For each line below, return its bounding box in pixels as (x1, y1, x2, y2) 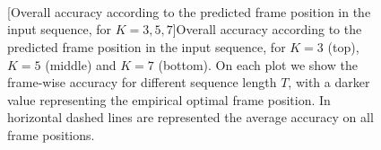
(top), (327, 37, 359, 56)
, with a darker (288, 73, 370, 92)
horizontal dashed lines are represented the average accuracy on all (7, 108, 374, 127)
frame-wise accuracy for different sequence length (7, 73, 277, 92)
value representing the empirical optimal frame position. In (7, 90, 331, 109)
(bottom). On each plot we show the (158, 55, 358, 74)
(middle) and (45, 55, 117, 74)
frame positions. (7, 125, 95, 144)
